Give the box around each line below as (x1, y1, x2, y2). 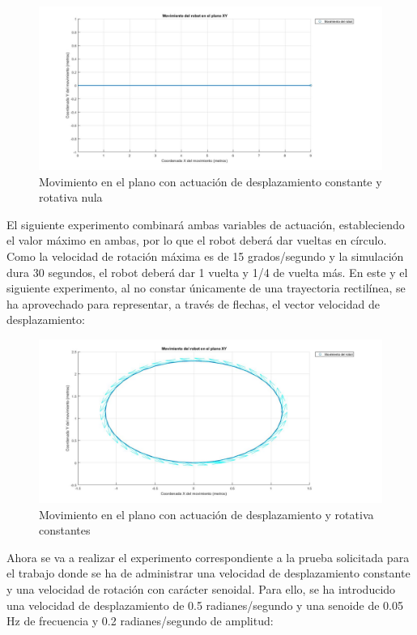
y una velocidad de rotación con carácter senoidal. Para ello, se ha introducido (6, 581, 396, 598)
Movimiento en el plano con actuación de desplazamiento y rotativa (39, 505, 374, 522)
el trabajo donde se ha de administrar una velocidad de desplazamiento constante (6, 565, 411, 582)
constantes (39, 522, 91, 539)
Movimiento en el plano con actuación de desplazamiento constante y (39, 173, 382, 190)
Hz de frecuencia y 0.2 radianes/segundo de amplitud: (6, 612, 274, 629)
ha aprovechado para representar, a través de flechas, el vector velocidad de (6, 295, 380, 312)
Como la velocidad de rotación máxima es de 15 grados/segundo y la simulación (6, 248, 404, 265)
